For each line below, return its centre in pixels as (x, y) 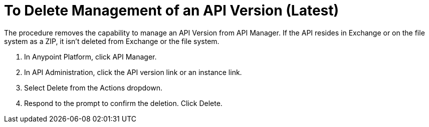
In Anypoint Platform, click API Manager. (90, 56)
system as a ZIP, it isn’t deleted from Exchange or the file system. (112, 41)
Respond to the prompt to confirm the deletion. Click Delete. (123, 103)
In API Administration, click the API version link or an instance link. (133, 72)
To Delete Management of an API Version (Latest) (172, 10)
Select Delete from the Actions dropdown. (93, 87)
